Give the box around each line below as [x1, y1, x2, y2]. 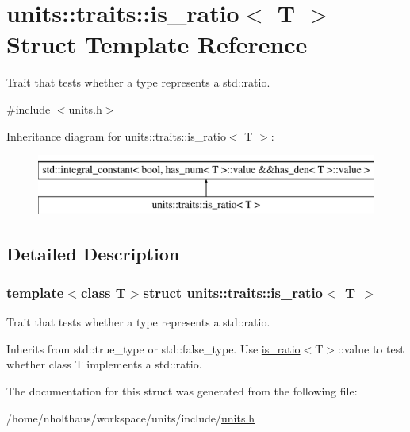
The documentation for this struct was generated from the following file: [6, 383, 358, 399]
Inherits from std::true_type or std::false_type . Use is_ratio [6, 340, 301, 357]
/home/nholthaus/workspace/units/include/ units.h [6, 409, 255, 426]
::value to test [337, 340, 404, 357]
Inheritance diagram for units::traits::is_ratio [6, 127, 226, 144]
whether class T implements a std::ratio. [6, 356, 202, 372]
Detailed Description [6, 241, 180, 265]
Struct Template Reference [6, 28, 308, 60]
